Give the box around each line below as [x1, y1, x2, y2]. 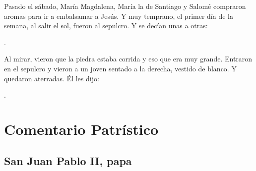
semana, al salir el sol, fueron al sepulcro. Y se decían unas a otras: [4, 20, 208, 31]
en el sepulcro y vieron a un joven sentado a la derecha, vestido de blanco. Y [4, 63, 237, 73]
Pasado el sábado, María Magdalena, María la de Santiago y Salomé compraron [4, 1, 246, 11]
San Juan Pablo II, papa [4, 153, 132, 168]
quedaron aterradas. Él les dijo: [4, 73, 99, 83]
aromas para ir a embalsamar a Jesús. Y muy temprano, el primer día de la [4, 10, 233, 21]
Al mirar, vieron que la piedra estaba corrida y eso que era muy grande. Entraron [4, 54, 253, 64]
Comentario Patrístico [4, 118, 159, 139]
